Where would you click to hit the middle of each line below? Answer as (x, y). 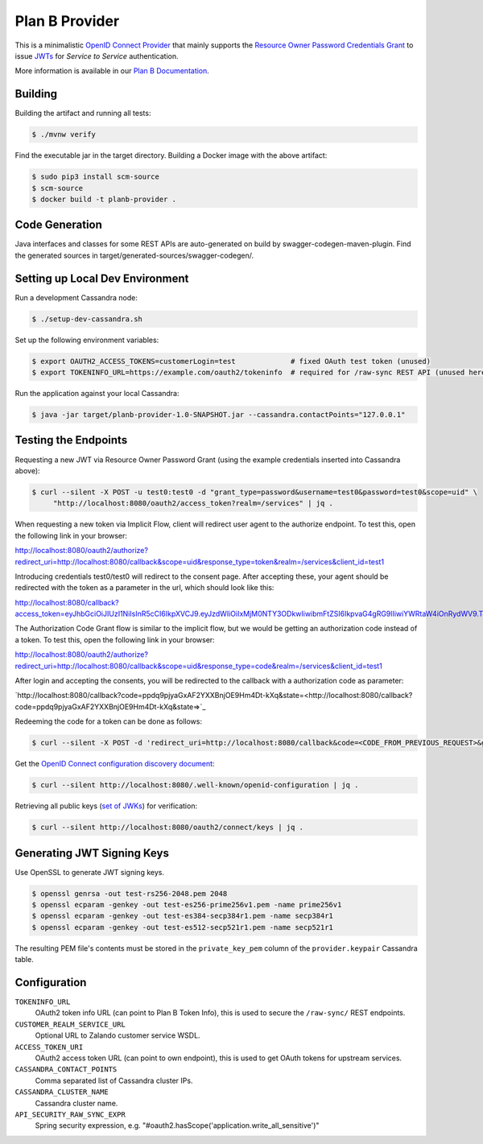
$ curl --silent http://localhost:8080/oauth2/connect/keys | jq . (168, 828)
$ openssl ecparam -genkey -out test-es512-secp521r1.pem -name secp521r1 (183, 927)
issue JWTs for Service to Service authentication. (97, 56)
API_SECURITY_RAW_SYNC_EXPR (70, 1114)
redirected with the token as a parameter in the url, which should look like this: (144, 588)
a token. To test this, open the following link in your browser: (115, 639)
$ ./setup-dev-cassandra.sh (87, 319)
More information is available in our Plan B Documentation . (112, 71)
